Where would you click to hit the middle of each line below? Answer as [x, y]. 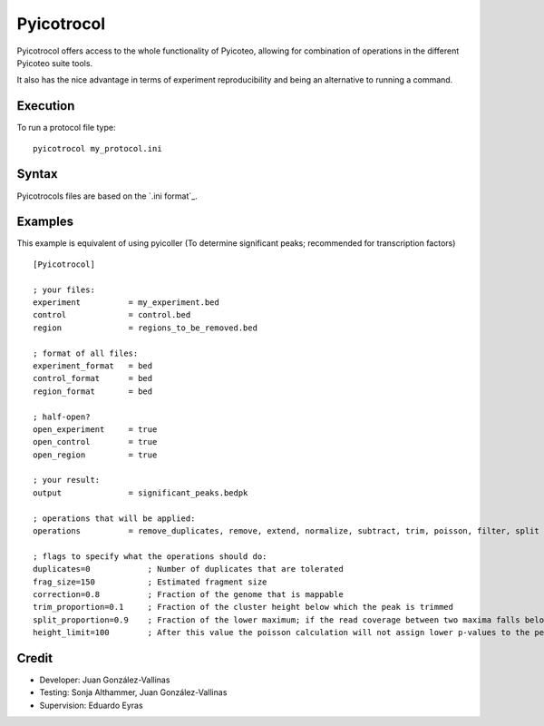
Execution [46, 106]
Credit [35, 658]
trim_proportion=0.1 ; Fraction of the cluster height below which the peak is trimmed [243, 607]
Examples [45, 222]
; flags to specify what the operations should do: [150, 556]
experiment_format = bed [93, 366]
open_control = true [95, 442]
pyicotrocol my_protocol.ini [97, 148]
